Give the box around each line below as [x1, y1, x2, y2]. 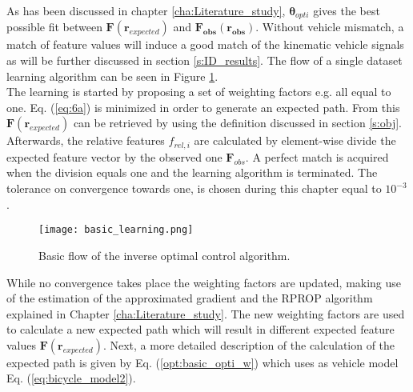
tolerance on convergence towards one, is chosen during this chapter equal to [6, 180, 382, 197]
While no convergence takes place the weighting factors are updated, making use [6, 274, 402, 290]
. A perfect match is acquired [245, 148, 389, 165]
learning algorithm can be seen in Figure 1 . [6, 67, 219, 84]
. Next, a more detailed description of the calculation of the [102, 336, 395, 353]
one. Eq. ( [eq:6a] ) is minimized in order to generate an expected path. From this [6, 98, 400, 115]
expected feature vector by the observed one [6, 148, 223, 165]
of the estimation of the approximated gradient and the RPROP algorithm [6, 290, 373, 306]
